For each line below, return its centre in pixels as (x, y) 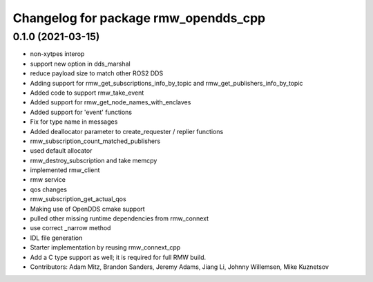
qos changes (48, 189)
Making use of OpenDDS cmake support (87, 209)
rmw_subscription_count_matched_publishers (95, 141)
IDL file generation (56, 238)
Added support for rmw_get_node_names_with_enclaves (111, 102)
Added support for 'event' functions (81, 112)
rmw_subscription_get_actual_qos (78, 199)
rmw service (48, 180)
